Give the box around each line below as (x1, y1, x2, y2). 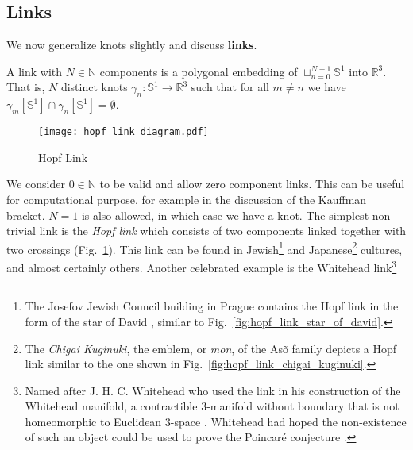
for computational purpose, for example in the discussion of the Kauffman (6, 191, 367, 208)
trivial (6, 222, 37, 239)
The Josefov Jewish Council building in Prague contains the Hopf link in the (25, 298, 399, 314)
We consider (6, 175, 66, 192)
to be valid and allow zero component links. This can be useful (99, 175, 405, 192)
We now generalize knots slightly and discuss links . (6, 37, 257, 53)
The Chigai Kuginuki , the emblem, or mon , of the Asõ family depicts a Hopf (25, 340, 397, 356)
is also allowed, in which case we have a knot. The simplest (81, 206, 369, 223)
